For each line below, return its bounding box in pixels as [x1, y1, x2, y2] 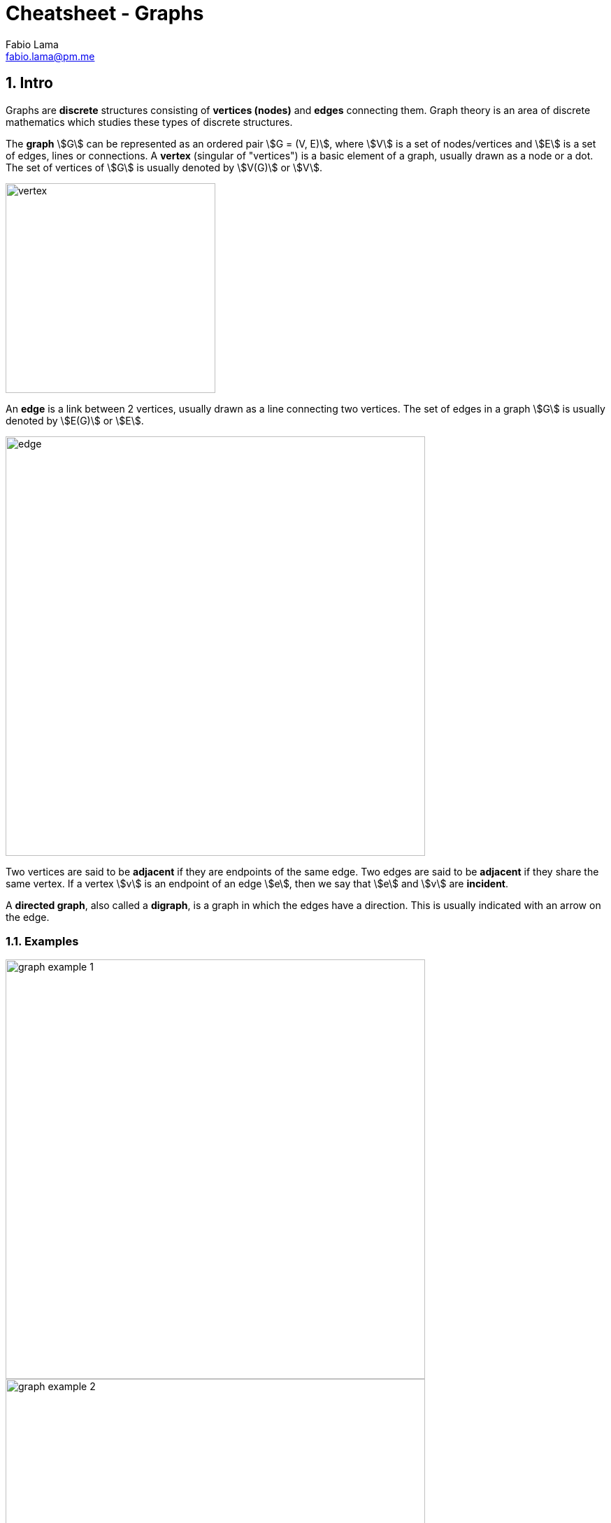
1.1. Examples [6, 934, 79, 948]
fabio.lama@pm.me [6, 50, 95, 62]
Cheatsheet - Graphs [6, 1, 204, 25]
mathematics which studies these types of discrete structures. [6, 115, 293, 128]
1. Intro [6, 74, 53, 92]
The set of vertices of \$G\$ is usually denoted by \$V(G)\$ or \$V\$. [6, 161, 323, 173]
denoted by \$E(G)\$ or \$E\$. [6, 414, 144, 427]
